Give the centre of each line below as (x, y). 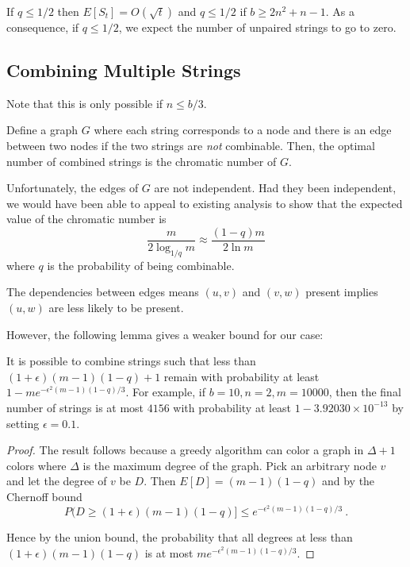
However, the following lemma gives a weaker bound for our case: (165, 334)
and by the (348, 481)
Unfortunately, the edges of (73, 188)
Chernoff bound (44, 496)
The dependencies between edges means (103, 292)
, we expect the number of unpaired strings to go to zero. (257, 27)
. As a (340, 11)
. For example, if (165, 392)
